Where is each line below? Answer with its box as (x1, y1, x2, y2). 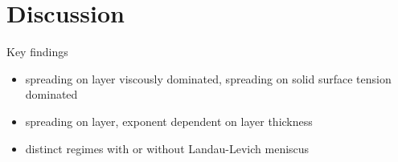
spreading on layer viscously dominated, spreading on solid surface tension (25, 70, 392, 87)
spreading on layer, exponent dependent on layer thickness (25, 112, 313, 129)
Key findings (6, 43, 68, 60)
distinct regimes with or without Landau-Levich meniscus (25, 140, 310, 156)
